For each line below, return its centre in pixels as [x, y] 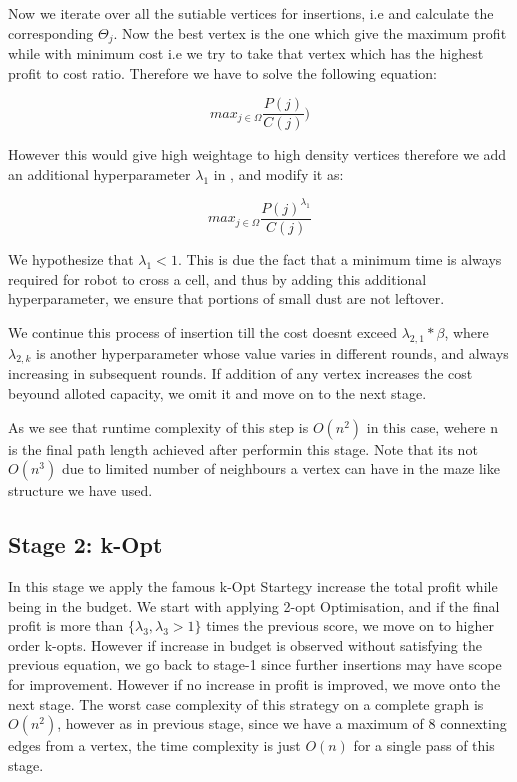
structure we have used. [80, 490]
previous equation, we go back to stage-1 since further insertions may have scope [255, 664]
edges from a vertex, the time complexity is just [154, 745]
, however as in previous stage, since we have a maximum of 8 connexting [282, 723]
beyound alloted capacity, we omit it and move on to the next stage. [217, 393]
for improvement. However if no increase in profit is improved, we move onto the [254, 683]
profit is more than [66, 625]
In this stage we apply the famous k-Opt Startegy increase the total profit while [253, 586]
